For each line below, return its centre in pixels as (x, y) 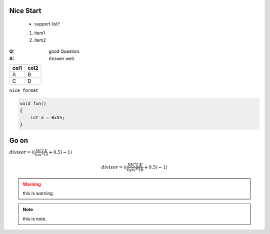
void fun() (33, 103)
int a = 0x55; (47, 117)
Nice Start (25, 11)
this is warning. (38, 193)
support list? (47, 24)
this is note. (35, 219)
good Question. (65, 51)
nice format (24, 90)
